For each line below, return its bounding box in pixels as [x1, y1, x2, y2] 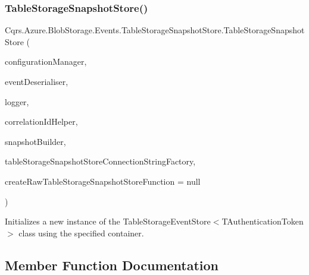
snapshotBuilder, [5, 135, 66, 147]
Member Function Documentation [5, 255, 219, 274]
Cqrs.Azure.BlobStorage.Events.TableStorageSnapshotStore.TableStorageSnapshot [5, 24, 305, 36]
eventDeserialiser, [5, 75, 68, 87]
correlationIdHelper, [5, 115, 78, 128]
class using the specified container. [18, 226, 144, 239]
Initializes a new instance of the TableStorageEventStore [5, 215, 211, 227]
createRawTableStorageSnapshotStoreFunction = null [5, 175, 201, 187]
